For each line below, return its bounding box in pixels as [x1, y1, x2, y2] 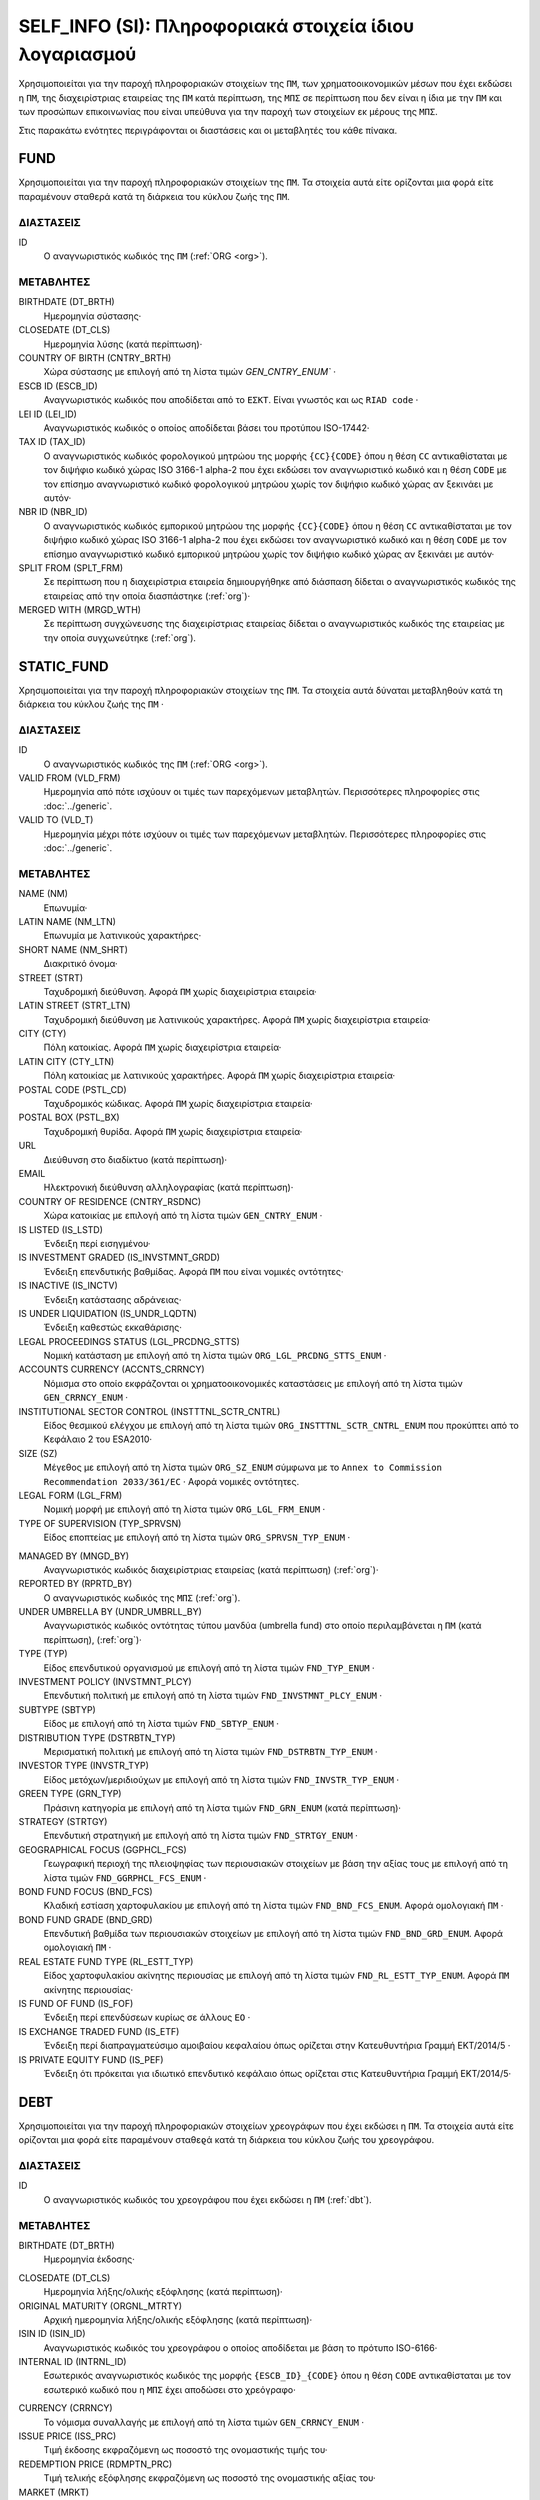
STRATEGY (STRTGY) [18, 1815, 108, 1827]
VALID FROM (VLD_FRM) [18, 772, 121, 784]
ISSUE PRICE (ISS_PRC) [18, 2430, 117, 2442]
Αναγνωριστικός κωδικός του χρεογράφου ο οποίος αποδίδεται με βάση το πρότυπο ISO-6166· [43, 2341, 438, 2354]
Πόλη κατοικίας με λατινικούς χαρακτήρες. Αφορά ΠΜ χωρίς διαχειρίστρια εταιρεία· [43, 1070, 395, 1082]
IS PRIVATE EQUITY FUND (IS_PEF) [18, 2053, 164, 2065]
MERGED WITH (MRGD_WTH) [18, 604, 142, 616]
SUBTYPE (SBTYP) [18, 1703, 97, 1715]
